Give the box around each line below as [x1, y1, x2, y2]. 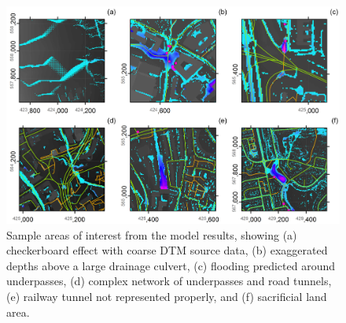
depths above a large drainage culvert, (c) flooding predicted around [6, 257, 335, 273]
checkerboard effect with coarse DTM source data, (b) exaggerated [6, 242, 328, 258]
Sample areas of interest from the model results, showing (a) [6, 226, 297, 243]
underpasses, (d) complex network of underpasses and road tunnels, [6, 273, 332, 289]
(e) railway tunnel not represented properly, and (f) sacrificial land [6, 288, 327, 304]
